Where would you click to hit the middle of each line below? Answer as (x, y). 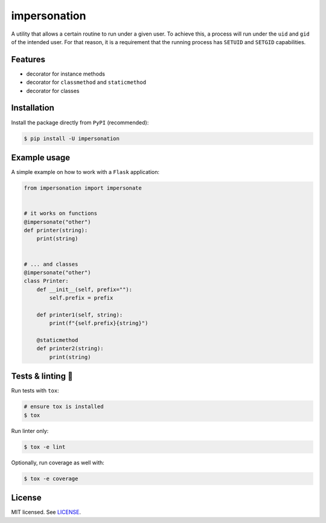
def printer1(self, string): (80, 315)
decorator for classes (53, 91)
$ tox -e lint (45, 447)
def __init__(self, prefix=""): (85, 289)
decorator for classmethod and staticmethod (86, 82)
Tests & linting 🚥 (42, 377)
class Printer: (46, 281)
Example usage (41, 157)
